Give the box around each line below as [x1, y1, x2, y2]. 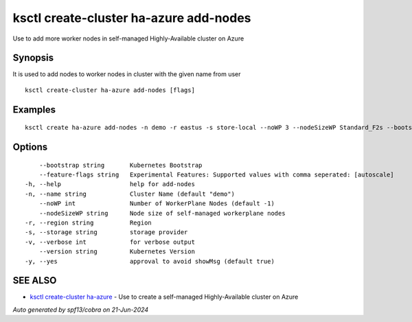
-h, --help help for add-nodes [25, 181, 196, 188]
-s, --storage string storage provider [25, 229, 188, 236]
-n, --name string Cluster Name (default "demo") [25, 189, 235, 198]
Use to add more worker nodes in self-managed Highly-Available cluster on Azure [12, 34, 244, 43]
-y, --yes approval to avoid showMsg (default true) [25, 257, 275, 265]
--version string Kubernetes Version [38, 248, 196, 255]
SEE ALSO [12, 275, 57, 286]
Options [12, 141, 48, 153]
